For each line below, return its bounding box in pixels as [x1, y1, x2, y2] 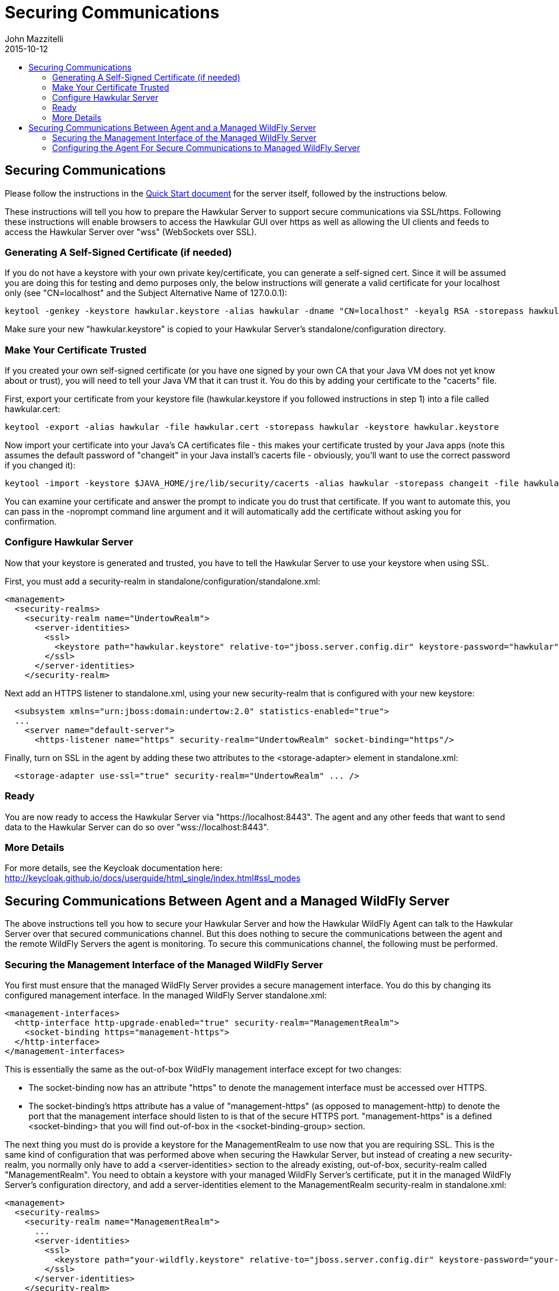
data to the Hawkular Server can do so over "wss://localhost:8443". [5, 821, 269, 832]
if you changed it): [5, 460, 76, 471]
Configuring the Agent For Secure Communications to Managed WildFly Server [52, 142, 361, 153]
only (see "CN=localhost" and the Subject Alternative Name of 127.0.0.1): [5, 288, 287, 298]
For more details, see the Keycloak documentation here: [5, 863, 223, 873]
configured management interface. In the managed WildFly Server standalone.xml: [5, 990, 327, 1000]
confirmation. [5, 516, 57, 527]
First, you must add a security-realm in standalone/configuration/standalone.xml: [5, 576, 320, 586]
